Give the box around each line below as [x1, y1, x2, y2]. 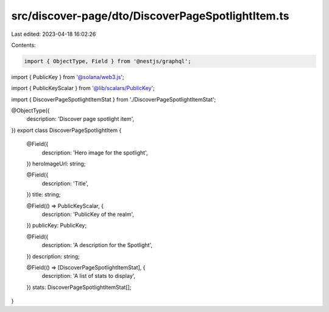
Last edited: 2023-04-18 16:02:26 [11, 30, 96, 38]
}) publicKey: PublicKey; [26, 222, 87, 229]
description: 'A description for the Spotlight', [41, 241, 153, 249]
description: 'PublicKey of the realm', [41, 210, 134, 218]
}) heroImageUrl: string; [26, 160, 86, 167]
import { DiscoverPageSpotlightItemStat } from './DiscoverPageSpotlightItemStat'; [11, 95, 216, 103]
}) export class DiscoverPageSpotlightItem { [11, 127, 122, 134]
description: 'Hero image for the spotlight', [41, 149, 149, 156]
